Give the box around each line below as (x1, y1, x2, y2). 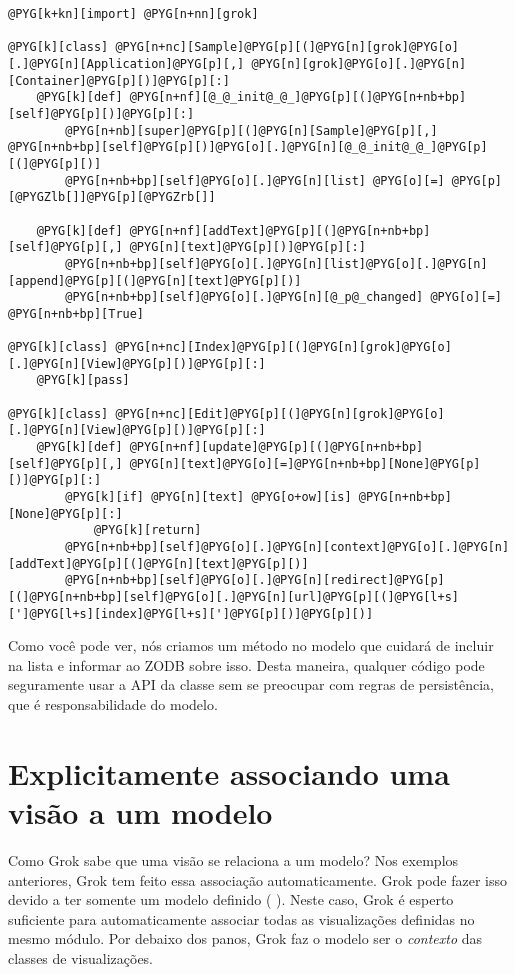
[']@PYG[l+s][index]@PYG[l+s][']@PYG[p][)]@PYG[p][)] (8, 606, 374, 621)
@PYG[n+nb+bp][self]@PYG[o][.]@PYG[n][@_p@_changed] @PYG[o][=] (65, 290, 502, 305)
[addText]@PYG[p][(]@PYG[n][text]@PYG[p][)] (8, 556, 309, 571)
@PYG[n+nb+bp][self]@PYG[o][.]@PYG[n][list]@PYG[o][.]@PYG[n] (65, 256, 488, 271)
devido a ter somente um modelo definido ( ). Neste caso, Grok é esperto (8, 889, 454, 910)
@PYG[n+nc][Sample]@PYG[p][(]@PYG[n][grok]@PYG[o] (115, 40, 460, 55)
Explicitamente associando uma (8, 752, 450, 793)
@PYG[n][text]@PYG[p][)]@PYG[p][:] (129, 240, 366, 255)
